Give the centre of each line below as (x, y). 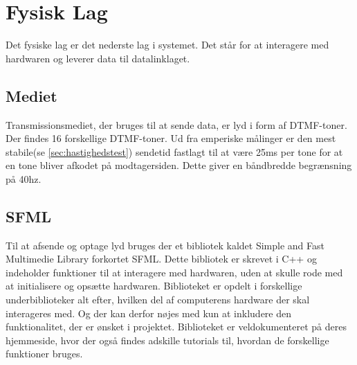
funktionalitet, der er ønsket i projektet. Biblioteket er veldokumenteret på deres (176, 327)
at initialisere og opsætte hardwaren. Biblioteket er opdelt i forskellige (154, 286)
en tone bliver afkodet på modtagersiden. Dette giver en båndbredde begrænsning (179, 165)
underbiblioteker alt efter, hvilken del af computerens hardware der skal (158, 300)
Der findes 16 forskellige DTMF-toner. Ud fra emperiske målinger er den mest (171, 138)
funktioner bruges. (44, 354)
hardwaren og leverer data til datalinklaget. (98, 58)
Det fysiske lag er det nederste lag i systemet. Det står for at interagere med (167, 45)
